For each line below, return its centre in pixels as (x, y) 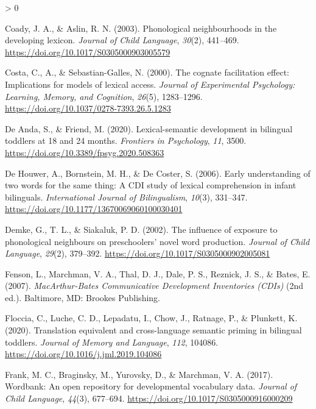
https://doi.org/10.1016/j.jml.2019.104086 (83, 354)
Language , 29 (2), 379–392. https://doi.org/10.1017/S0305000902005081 (138, 253)
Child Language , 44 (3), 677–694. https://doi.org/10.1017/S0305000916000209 (149, 398)
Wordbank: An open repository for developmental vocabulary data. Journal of (151, 386)
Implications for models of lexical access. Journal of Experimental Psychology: (150, 84)
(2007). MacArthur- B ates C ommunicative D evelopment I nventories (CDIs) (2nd (154, 286)
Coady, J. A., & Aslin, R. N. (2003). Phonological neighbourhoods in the (141, 28)
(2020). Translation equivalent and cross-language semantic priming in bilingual (153, 330)
